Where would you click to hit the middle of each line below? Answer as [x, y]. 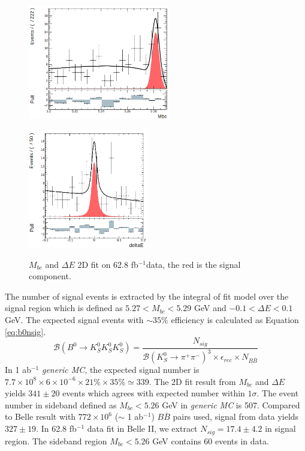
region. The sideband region [56, 440]
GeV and [210, 308]
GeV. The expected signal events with [74, 320]
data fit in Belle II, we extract [142, 428]
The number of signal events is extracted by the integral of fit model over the [147, 296]
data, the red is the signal [194, 264]
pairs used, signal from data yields [236, 416]
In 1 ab [18, 370]
